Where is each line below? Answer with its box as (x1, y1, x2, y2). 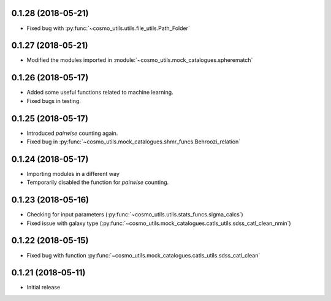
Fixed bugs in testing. (26, 97, 81, 104)
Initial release (26, 284, 61, 291)
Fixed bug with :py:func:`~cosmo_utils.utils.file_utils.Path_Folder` (26, 25, 190, 32)
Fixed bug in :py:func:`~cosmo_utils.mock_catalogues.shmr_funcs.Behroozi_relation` (26, 138, 241, 145)
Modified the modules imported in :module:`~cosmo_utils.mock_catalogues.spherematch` (26, 56, 253, 64)
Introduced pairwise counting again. (26, 129, 118, 137)
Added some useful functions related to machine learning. (26, 89, 174, 96)
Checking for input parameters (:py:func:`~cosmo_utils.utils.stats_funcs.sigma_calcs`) (26, 211, 243, 218)
